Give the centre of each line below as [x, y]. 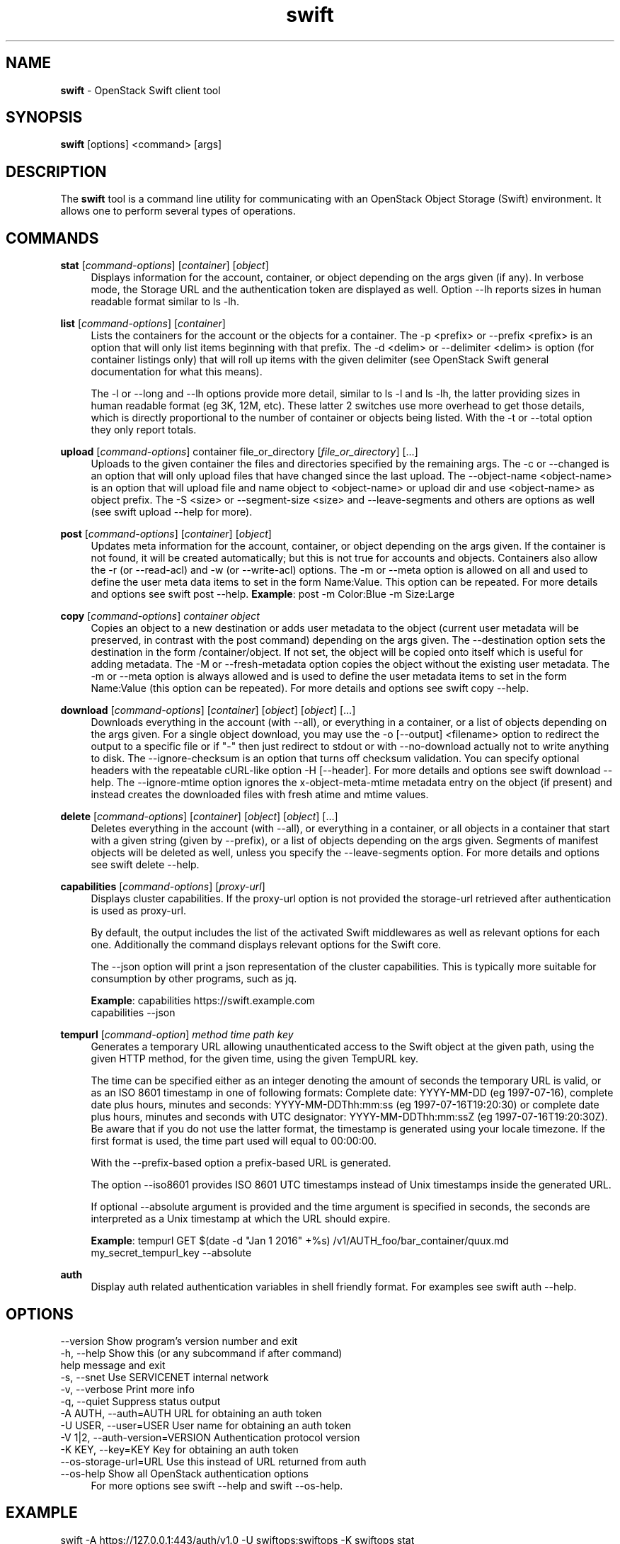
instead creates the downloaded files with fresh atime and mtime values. [260, 795]
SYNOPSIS [44, 118]
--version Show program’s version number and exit [179, 1341]
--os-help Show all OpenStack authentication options [184, 1473]
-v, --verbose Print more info [127, 1389]
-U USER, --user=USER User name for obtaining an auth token [206, 1425]
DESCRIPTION [56, 171]
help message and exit [113, 1365]
